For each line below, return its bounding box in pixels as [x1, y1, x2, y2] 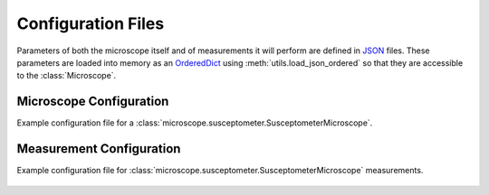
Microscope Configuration [16, 94, 169, 109]
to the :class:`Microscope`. [16, 70, 117, 81]
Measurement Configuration [16, 141, 181, 157]
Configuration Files [16, 14, 165, 33]
